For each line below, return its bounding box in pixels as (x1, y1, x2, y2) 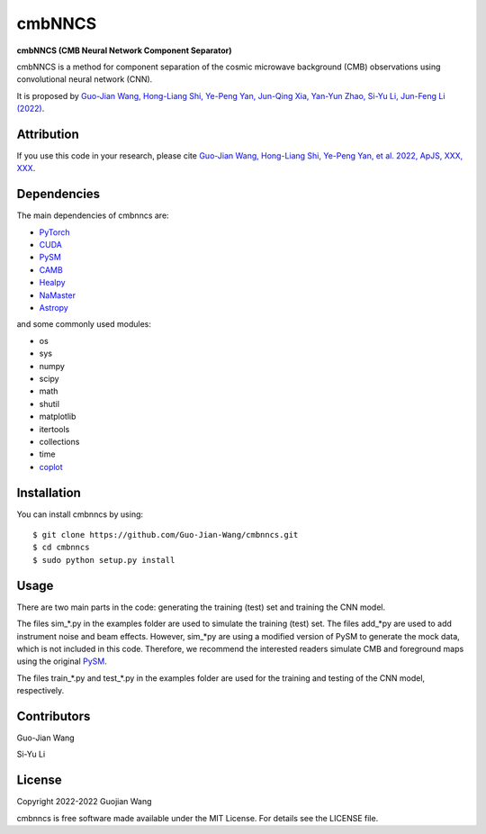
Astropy (39, 303, 69, 313)
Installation (16, 485, 81, 500)
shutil (39, 398, 60, 409)
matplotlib (39, 411, 76, 422)
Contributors (16, 708, 91, 724)
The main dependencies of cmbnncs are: (16, 210, 170, 221)
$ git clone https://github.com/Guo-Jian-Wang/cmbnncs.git (32, 530, 299, 540)
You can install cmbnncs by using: (16, 509, 144, 520)
